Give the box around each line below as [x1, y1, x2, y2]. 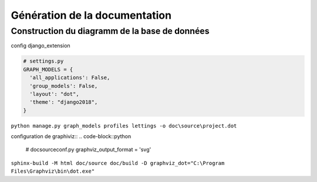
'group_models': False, [29, 83, 98, 89]
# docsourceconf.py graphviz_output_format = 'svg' [25, 146, 151, 153]
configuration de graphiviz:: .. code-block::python [11, 133, 131, 140]
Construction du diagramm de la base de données [11, 26, 210, 36]
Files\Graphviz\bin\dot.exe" [11, 168, 95, 175]
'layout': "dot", [29, 91, 79, 97]
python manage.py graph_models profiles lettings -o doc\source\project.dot [11, 122, 237, 129]
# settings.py [23, 58, 64, 64]
